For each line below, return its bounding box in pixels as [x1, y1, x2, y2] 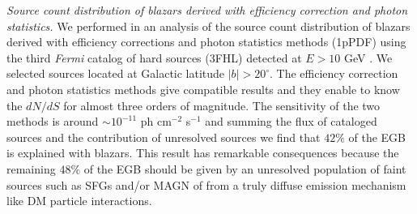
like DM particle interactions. [6, 192, 152, 209]
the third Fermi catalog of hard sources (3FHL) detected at [6, 49, 302, 66]
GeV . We [343, 49, 393, 66]
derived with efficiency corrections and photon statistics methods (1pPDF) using [6, 33, 406, 50]
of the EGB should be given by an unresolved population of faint [83, 160, 406, 177]
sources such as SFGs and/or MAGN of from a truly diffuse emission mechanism [6, 176, 406, 193]
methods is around [6, 113, 99, 130]
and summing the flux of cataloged [205, 113, 377, 130]
